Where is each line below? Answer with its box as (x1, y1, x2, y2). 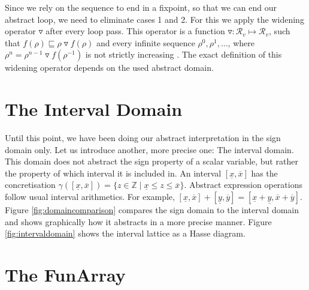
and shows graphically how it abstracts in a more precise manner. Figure (5, 215, 272, 228)
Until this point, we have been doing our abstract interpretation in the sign (5, 131, 281, 144)
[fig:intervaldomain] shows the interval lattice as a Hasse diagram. (5, 227, 246, 240)
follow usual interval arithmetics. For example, (5, 190, 175, 203)
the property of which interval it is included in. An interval (5, 166, 222, 179)
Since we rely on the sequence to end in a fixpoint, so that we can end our (5, 1, 277, 13)
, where (228, 36, 255, 49)
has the (251, 166, 278, 179)
